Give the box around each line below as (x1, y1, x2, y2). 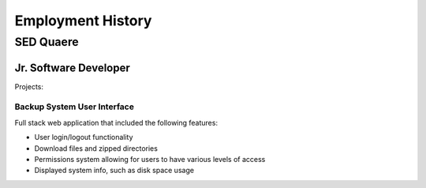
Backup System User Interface (14, 101, 134, 112)
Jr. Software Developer (14, 61, 130, 74)
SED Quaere (14, 35, 79, 49)
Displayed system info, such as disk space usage (34, 166, 195, 175)
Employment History (14, 12, 152, 29)
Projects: (14, 81, 43, 91)
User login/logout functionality (34, 133, 133, 142)
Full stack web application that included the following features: (14, 118, 219, 127)
